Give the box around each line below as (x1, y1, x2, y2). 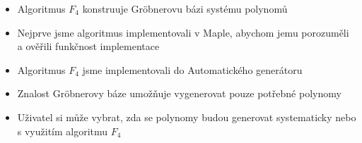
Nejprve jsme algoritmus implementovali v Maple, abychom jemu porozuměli (17, 25, 349, 39)
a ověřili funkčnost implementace (17, 39, 160, 54)
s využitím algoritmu (17, 123, 108, 138)
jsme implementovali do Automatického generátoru (82, 62, 303, 77)
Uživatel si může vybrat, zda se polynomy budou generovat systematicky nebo (17, 109, 356, 124)
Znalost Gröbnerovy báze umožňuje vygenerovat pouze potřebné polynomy (17, 86, 341, 101)
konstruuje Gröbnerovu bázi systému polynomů (82, 1, 288, 15)
